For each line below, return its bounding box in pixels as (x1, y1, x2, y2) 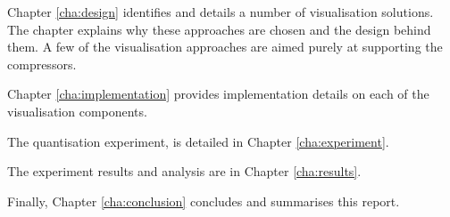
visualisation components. (7, 101, 147, 120)
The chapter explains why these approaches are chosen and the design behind (7, 20, 431, 38)
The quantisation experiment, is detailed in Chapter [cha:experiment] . (7, 132, 389, 150)
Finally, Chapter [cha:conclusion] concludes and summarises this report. (7, 191, 400, 210)
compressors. (7, 54, 77, 73)
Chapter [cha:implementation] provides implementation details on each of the (7, 84, 429, 103)
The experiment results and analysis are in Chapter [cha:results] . (7, 162, 362, 181)
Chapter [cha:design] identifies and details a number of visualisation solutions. (7, 3, 434, 20)
